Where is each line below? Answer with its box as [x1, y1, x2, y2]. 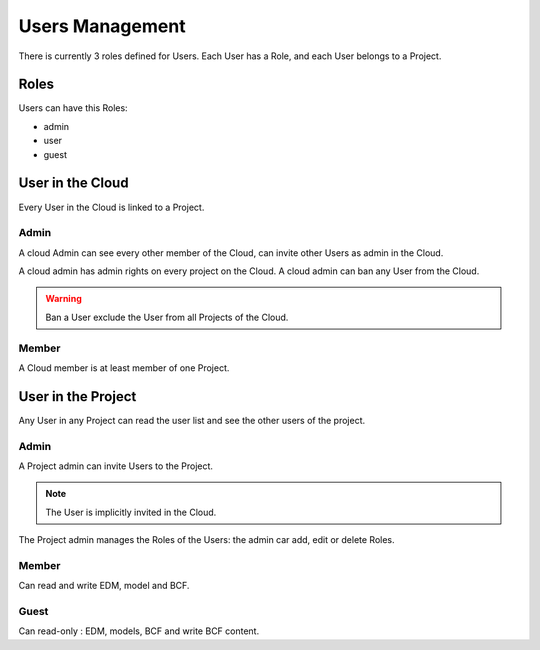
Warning [45, 293, 82, 305]
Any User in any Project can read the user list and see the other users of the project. [18, 414, 366, 426]
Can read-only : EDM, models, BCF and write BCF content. [18, 625, 260, 637]
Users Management [18, 15, 186, 37]
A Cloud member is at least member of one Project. [18, 361, 230, 374]
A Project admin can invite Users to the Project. [18, 460, 214, 472]
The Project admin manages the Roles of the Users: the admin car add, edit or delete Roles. [18, 534, 395, 546]
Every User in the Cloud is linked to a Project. [18, 201, 205, 213]
